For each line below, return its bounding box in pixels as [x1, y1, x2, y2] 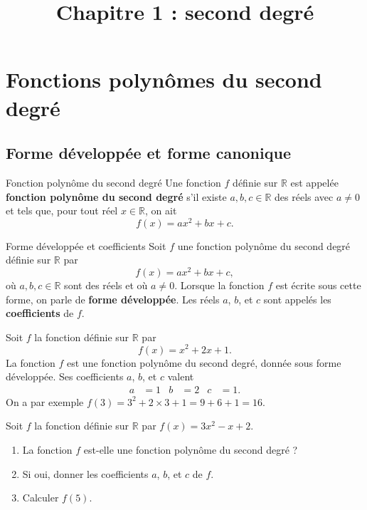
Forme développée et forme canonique [6, 142, 291, 164]
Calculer [22, 490, 59, 505]
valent [167, 369, 194, 384]
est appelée [290, 175, 339, 189]
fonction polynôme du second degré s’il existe [6, 189, 227, 204]
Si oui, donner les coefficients [22, 466, 149, 481]
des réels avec [275, 189, 334, 204]
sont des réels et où [64, 278, 148, 293]
